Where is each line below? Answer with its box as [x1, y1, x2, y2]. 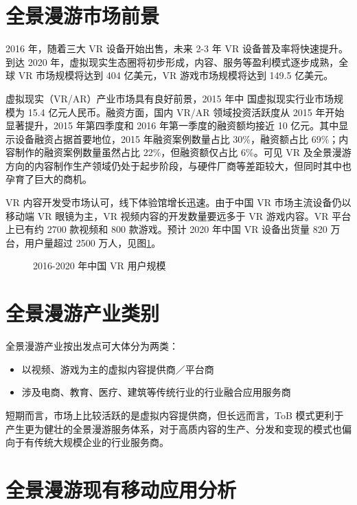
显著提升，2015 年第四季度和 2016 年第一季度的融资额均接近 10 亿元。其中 [5, 118, 339, 133]
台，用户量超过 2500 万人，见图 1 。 [5, 235, 161, 249]
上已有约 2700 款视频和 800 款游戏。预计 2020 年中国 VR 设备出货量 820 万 [5, 222, 341, 236]
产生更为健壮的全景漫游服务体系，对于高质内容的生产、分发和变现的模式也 [5, 421, 342, 436]
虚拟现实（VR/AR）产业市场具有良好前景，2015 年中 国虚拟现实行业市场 [5, 91, 334, 105]
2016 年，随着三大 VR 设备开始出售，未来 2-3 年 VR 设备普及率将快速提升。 [5, 41, 348, 56]
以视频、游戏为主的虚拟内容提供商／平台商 [21, 361, 214, 376]
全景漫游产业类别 [5, 299, 160, 327]
